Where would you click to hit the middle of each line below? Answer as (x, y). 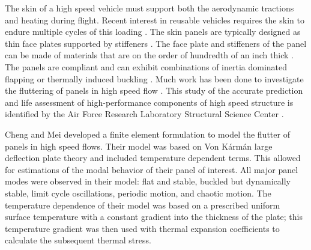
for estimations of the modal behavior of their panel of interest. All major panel (152, 169)
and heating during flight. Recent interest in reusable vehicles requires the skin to (155, 20)
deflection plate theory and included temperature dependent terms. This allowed (153, 158)
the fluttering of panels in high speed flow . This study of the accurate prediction (154, 90)
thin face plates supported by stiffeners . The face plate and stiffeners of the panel (156, 43)
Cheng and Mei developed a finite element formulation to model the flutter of (147, 134)
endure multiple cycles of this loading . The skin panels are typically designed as (153, 32)
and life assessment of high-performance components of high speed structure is (149, 102)
